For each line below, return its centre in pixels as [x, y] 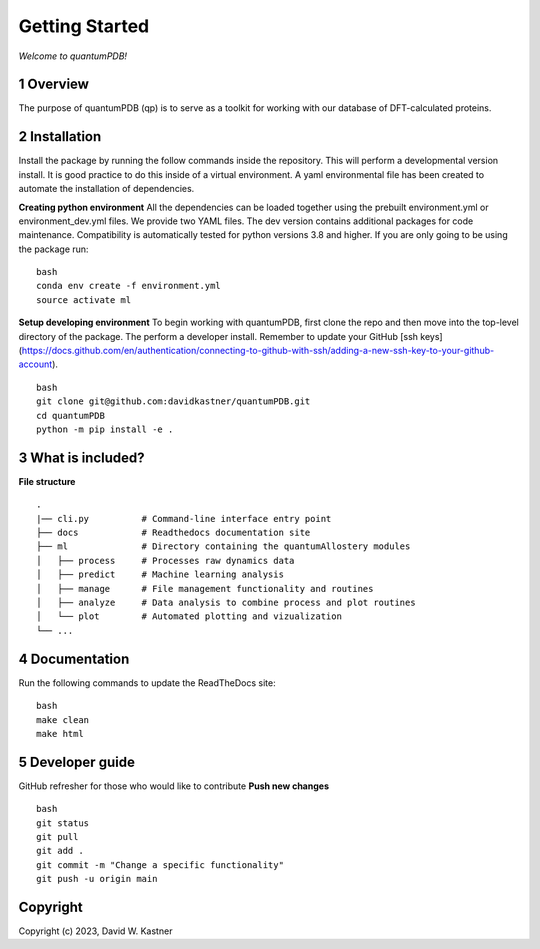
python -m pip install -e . [105, 429]
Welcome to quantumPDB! [73, 56]
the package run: [53, 249]
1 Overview [54, 84]
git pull [57, 836]
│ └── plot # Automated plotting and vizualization [189, 616]
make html [60, 733]
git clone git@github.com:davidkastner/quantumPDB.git [173, 401]
